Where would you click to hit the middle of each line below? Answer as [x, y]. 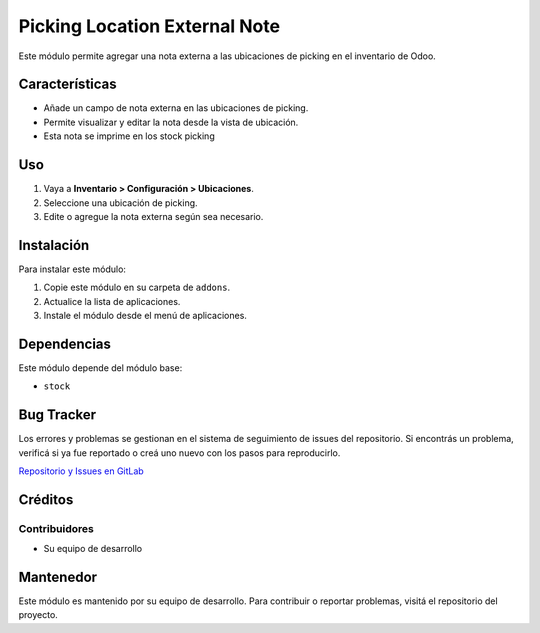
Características [67, 84]
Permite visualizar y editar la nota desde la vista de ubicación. [171, 122]
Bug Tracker [57, 415]
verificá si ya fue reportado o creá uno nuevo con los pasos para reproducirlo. [179, 452]
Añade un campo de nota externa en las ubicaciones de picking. [176, 108]
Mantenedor [58, 576]
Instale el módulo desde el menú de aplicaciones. [145, 315]
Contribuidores [56, 528]
